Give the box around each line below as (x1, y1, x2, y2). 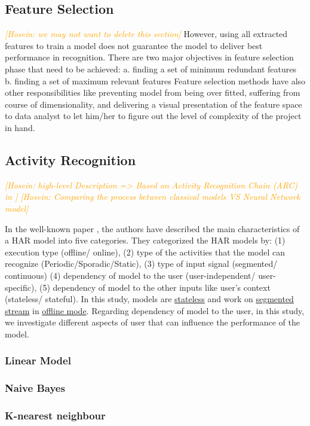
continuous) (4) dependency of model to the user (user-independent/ (5, 269, 256, 281)
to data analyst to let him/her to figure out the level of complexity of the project (5, 109, 302, 122)
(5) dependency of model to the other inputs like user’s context (39, 281, 271, 293)
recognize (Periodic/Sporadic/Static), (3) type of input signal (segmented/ (5, 257, 278, 270)
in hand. (5, 121, 35, 133)
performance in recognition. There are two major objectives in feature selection (5, 51, 294, 63)
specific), (5, 281, 37, 293)
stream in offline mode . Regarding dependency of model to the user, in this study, (5, 304, 305, 317)
